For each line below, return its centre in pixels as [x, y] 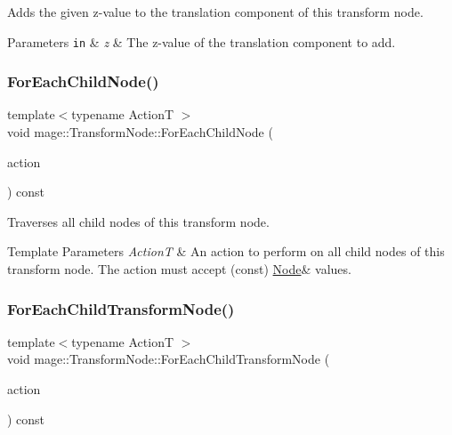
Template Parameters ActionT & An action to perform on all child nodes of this [226, 251]
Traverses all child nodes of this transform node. [138, 221]
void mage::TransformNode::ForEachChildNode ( [140, 132]
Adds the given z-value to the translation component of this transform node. [215, 12]
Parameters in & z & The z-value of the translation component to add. [202, 41]
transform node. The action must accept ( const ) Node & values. [179, 269]
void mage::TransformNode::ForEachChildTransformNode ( [169, 359]
